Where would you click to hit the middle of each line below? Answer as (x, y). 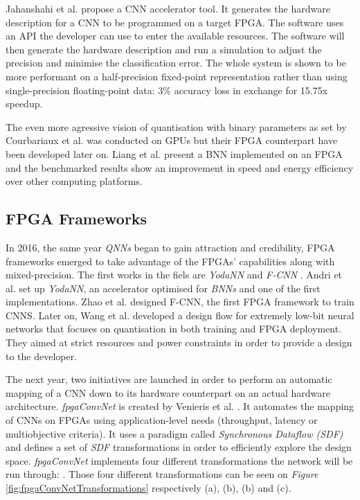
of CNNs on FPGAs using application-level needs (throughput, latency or (162, 420)
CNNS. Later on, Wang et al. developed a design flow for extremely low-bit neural (180, 315)
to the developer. (42, 356)
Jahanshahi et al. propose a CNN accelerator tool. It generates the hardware (168, 8)
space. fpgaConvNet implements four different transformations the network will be (179, 460)
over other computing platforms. (74, 181)
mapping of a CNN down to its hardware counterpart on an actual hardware (168, 392)
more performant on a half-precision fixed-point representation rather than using (177, 76)
